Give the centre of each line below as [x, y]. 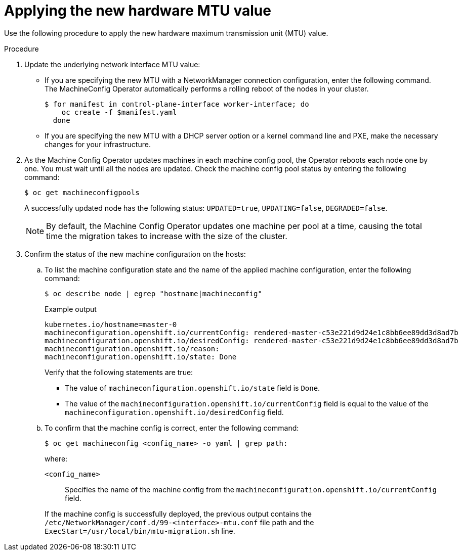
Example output [71, 309]
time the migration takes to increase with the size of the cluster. [167, 236]
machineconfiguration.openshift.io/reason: [132, 349]
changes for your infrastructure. [98, 144]
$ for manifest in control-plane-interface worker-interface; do [177, 104]
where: [56, 458]
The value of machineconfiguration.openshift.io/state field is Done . [193, 388]
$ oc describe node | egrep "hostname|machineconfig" [153, 293]
